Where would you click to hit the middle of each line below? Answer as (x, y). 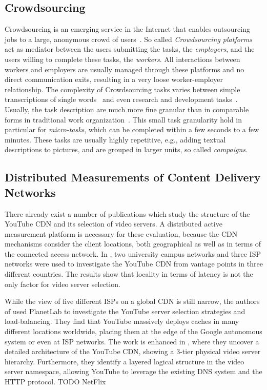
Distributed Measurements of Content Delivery (133, 177)
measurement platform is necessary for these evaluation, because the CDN (121, 233)
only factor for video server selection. (63, 284)
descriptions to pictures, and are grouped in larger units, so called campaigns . (126, 149)
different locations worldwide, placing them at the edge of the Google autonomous (133, 331)
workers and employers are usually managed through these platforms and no (125, 69)
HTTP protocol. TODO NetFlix (55, 382)
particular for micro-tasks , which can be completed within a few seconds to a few (132, 129)
